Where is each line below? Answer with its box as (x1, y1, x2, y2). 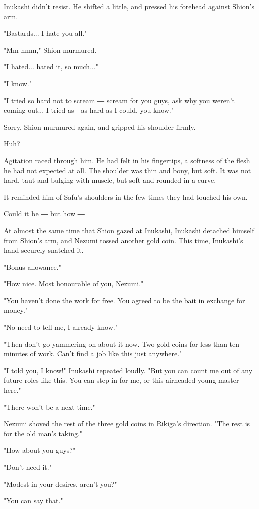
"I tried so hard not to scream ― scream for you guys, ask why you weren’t (4, 95, 235, 105)
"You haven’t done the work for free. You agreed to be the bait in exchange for (4, 295, 245, 305)
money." (4, 305, 28, 315)
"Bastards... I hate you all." (4, 28, 87, 38)
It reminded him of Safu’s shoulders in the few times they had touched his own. (4, 191, 248, 202)
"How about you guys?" (4, 445, 76, 455)
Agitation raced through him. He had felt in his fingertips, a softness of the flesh (4, 155, 250, 165)
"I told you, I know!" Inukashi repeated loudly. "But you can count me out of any (4, 365, 253, 375)
